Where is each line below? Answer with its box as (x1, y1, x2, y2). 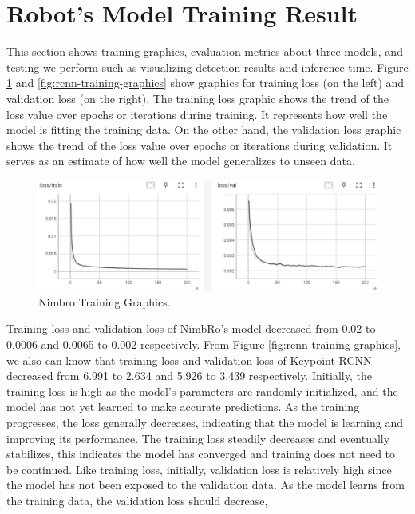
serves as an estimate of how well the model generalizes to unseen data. (6, 152, 355, 169)
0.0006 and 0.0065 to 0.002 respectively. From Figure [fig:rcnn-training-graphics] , (6, 335, 401, 352)
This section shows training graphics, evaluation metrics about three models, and (6, 43, 403, 60)
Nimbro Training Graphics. (38, 293, 171, 310)
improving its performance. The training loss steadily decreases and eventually (6, 429, 390, 446)
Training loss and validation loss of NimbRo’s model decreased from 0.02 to (6, 320, 376, 337)
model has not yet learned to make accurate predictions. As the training (6, 398, 360, 415)
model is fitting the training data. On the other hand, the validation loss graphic (6, 121, 401, 138)
